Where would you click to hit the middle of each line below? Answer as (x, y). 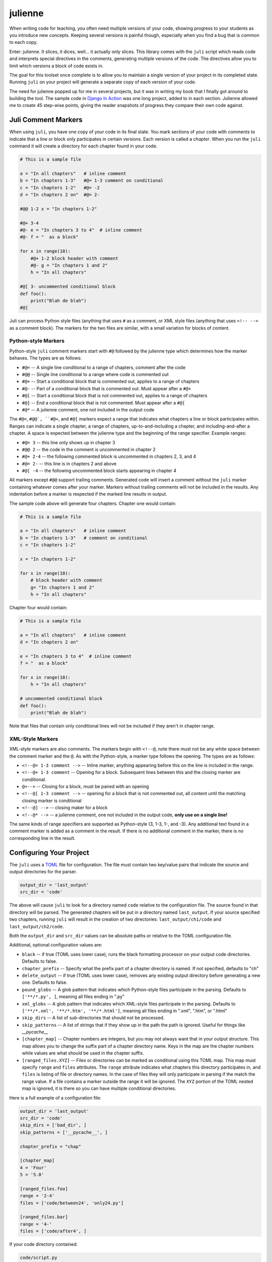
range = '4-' (36, 1224)
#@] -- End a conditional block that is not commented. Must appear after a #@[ (104, 403)
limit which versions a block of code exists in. (56, 66)
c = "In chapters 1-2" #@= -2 (60, 188)
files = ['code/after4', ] (53, 1231)
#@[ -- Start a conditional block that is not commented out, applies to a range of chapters (115, 396)
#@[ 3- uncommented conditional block (68, 287)
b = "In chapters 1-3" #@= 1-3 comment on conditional (92, 181)
